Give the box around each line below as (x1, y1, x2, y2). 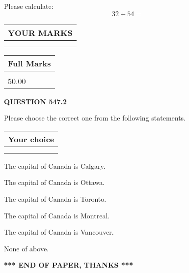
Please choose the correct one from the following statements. (4, 113, 186, 123)
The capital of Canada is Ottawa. (4, 177, 105, 187)
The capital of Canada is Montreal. (4, 210, 110, 220)
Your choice (8, 133, 54, 145)
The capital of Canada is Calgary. (4, 160, 106, 171)
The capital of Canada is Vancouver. (4, 227, 114, 237)
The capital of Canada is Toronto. (4, 193, 107, 204)
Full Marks (8, 57, 51, 69)
